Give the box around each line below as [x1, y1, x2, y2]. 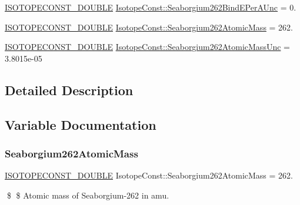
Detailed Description [5, 80, 134, 99]
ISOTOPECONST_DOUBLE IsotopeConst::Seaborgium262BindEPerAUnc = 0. [5, 1, 296, 13]
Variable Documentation [5, 115, 156, 133]
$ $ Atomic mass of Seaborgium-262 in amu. [6, 189, 169, 201]
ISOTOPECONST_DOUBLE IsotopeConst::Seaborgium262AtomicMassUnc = [5, 41, 290, 53]
